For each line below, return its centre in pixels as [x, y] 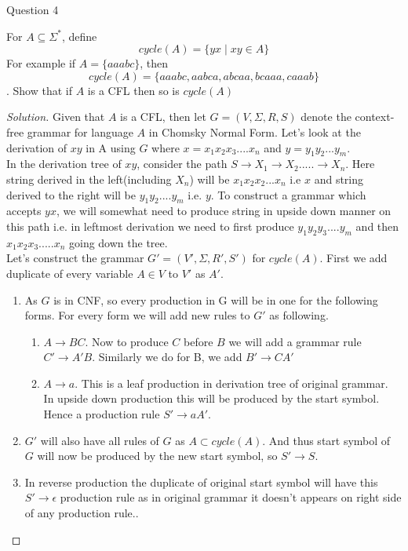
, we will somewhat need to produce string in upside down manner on [224, 211]
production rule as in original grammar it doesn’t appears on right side [231, 497]
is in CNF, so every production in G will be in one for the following [216, 299]
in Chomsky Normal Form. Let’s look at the [255, 131]
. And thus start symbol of [326, 440]
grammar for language [80, 131]
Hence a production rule [102, 414]
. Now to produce [127, 341]
